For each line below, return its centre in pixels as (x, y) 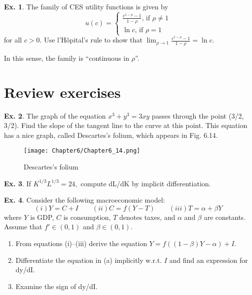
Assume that (23, 227)
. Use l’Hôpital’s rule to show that (91, 40)
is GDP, (42, 217)
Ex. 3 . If (18, 183)
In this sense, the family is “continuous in (67, 58)
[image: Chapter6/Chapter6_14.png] (82, 151)
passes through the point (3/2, (198, 115)
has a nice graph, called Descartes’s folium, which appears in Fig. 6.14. (111, 135)
